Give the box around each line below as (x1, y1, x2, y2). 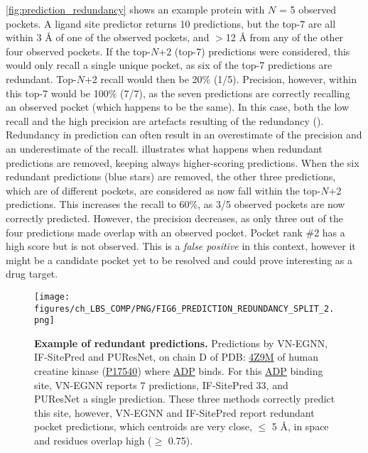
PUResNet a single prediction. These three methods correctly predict (34, 391, 335, 406)
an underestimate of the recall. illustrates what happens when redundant (6, 141, 323, 155)
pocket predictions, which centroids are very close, (34, 419, 252, 434)
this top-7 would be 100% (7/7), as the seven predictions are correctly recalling (6, 85, 350, 100)
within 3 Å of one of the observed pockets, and (6, 30, 210, 45)
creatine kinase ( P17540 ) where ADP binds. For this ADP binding (34, 364, 323, 378)
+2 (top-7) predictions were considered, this (158, 43, 350, 58)
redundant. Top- (6, 71, 77, 86)
